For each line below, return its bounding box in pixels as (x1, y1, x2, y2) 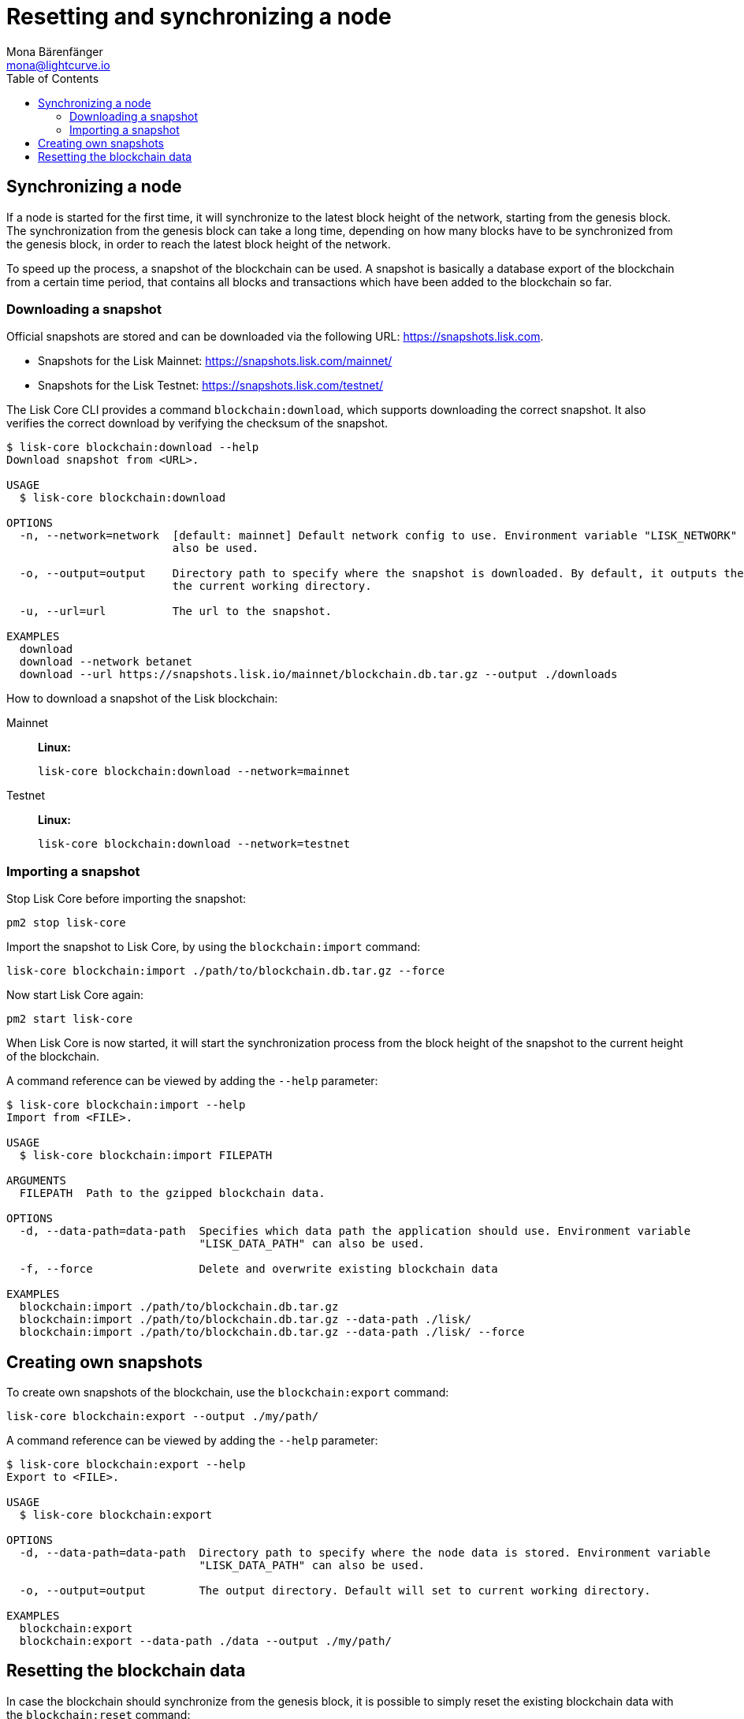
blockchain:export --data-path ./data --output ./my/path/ (19, 1634, 392, 1647)
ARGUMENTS (6, 1174, 66, 1188)
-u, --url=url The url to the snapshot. (19, 605, 333, 618)
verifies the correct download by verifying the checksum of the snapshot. (6, 416, 388, 431)
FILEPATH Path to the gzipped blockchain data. (19, 1187, 325, 1200)
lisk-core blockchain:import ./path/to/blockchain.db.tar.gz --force (6, 964, 445, 978)
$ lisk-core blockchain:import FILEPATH (19, 1149, 273, 1162)
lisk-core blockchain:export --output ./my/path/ (6, 1409, 319, 1423)
